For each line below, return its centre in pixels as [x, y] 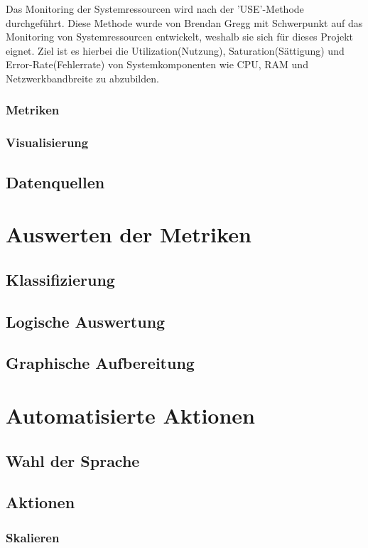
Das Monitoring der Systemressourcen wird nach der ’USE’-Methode [155, 9]
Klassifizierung [60, 279]
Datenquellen [55, 182]
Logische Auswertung [86, 321]
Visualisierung [47, 143]
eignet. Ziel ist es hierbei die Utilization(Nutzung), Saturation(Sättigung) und [175, 50]
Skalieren [33, 537]
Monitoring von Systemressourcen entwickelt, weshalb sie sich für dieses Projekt [180, 37]
